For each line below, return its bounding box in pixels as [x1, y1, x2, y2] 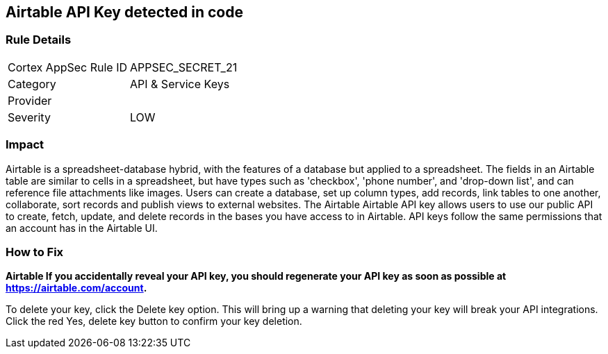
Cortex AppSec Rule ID [8, 60, 128, 74]
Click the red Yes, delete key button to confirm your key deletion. [6, 315, 302, 328]
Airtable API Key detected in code [6, 3, 243, 21]
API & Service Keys [130, 76, 230, 91]
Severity [8, 110, 51, 124]
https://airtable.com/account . [6, 282, 147, 294]
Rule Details [6, 33, 72, 47]
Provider [8, 93, 52, 108]
